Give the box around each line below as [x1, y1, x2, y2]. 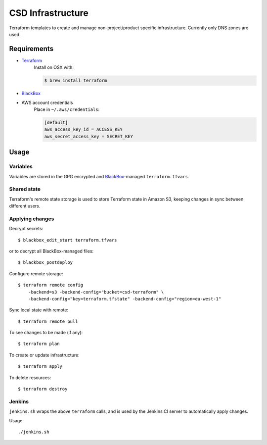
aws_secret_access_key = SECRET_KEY [44, 134, 133, 139]
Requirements [9, 45, 54, 53]
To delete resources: [9, 374, 51, 381]
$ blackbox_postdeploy [18, 260, 73, 265]
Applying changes [9, 215, 54, 222]
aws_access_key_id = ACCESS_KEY [44, 127, 123, 132]
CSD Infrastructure [9, 7, 89, 18]
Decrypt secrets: [9, 226, 44, 232]
